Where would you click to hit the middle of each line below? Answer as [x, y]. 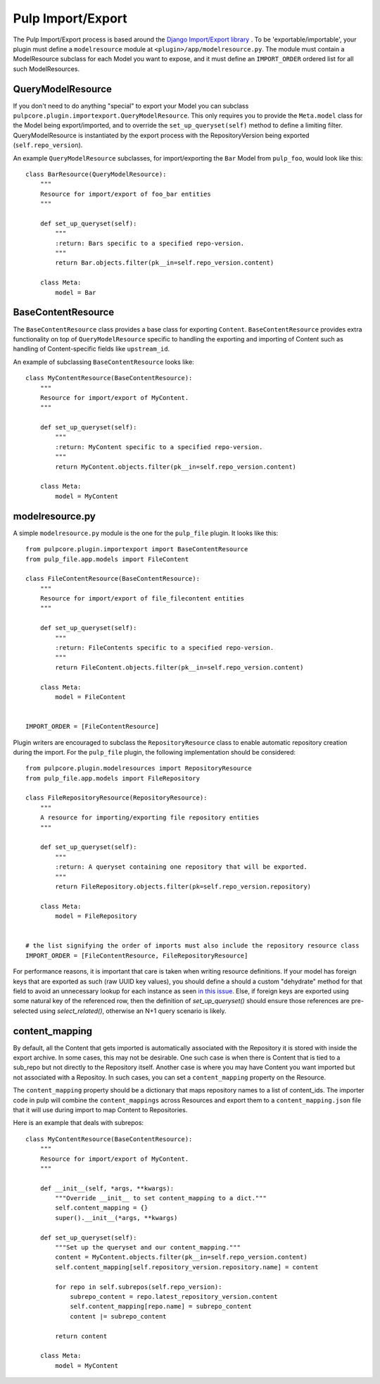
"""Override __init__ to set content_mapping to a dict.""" [161, 1198]
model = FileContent [90, 697]
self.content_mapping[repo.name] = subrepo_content [161, 1307]
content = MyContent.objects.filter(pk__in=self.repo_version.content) [181, 1257]
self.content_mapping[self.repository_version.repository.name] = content [187, 1267]
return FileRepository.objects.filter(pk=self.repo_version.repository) [183, 887]
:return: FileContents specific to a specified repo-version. [165, 648]
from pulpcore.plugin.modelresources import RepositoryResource [139, 768]
